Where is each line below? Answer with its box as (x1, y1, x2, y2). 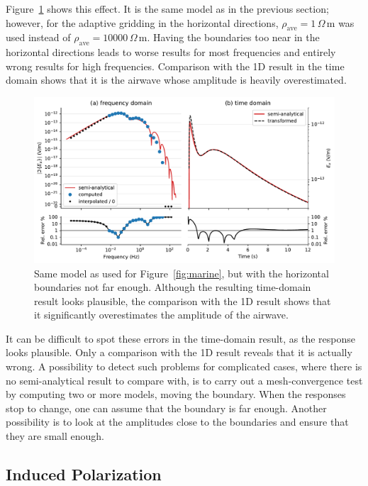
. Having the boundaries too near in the (147, 30, 320, 45)
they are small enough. (6, 429, 104, 443)
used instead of (6, 30, 71, 45)
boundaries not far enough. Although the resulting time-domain (34, 280, 311, 294)
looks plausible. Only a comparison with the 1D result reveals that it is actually (6, 345, 352, 360)
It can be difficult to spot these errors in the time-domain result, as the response (6, 331, 356, 346)
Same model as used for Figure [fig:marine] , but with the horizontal (34, 265, 329, 280)
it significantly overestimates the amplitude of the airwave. (34, 307, 289, 322)
